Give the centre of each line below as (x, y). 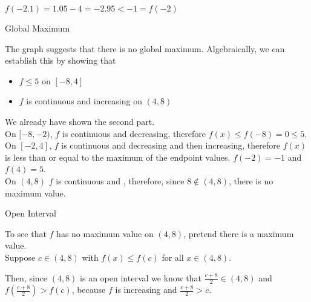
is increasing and (146, 290)
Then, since (26, 277)
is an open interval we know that (141, 277)
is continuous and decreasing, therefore (134, 133)
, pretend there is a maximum (239, 233)
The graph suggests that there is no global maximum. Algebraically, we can (145, 48)
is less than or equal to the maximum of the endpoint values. (118, 157)
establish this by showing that (61, 60)
